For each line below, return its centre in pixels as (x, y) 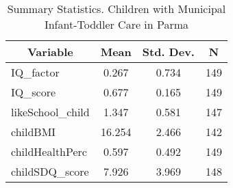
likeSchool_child (50, 112)
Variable (50, 52)
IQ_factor (35, 72)
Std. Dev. (168, 52)
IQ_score (34, 92)
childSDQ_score (50, 171)
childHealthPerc (49, 151)
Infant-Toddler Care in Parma (116, 24)
